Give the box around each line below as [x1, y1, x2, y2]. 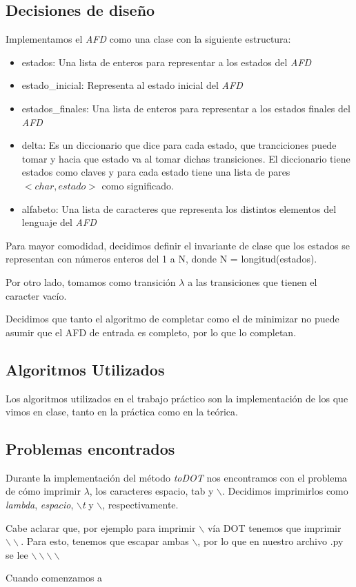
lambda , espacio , [6, 497, 74, 512]
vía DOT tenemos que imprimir [207, 520, 342, 535]
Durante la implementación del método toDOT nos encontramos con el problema [6, 470, 348, 484]
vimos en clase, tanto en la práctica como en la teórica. [6, 404, 238, 419]
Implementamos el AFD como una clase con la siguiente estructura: [6, 32, 291, 46]
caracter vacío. [6, 288, 67, 302]
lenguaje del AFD [21, 215, 97, 229]
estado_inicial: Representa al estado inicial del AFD [21, 78, 243, 92]
